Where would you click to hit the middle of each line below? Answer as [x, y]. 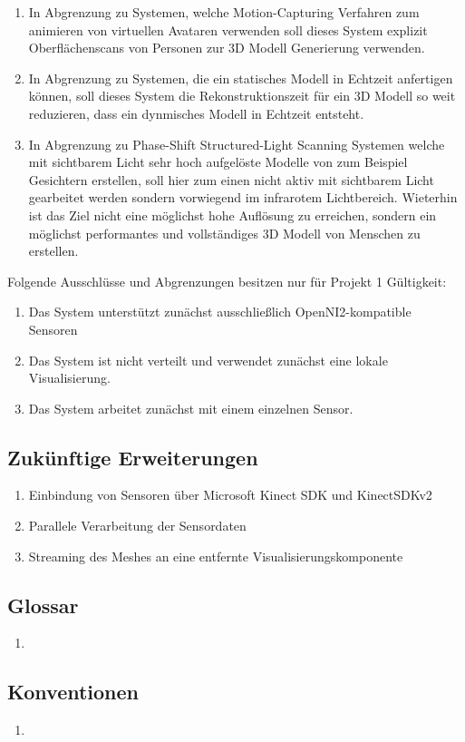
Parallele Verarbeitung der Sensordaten [137, 526]
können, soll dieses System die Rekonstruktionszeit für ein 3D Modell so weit [242, 96]
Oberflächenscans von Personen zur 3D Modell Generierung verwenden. [227, 48]
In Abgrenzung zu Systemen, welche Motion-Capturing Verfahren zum [224, 12]
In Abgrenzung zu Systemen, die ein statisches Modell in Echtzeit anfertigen [241, 78]
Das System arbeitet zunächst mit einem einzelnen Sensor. [191, 408]
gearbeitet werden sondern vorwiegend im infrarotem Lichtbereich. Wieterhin [243, 197]
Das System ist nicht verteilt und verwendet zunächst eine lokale [208, 360]
